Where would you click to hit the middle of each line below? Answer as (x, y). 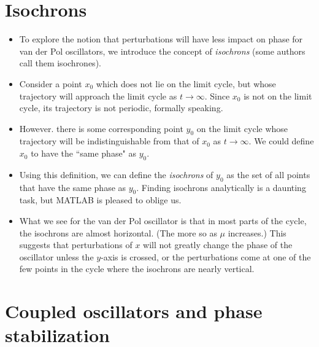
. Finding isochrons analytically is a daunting (221, 187)
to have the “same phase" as (84, 153)
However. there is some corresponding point (101, 128)
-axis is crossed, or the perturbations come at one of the (206, 256)
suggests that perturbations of (76, 245)
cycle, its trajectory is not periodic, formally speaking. (121, 108)
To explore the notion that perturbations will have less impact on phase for (161, 39)
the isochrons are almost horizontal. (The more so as (118, 232)
